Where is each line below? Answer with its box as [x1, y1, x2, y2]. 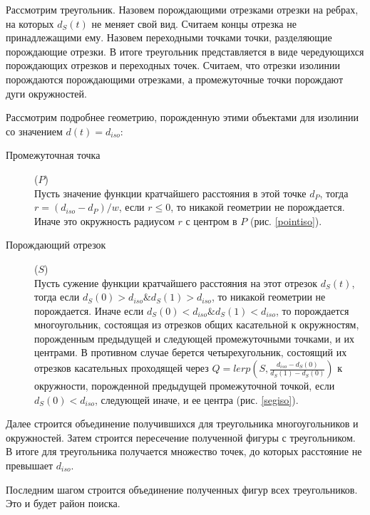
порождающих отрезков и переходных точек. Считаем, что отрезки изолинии [6, 58, 340, 73]
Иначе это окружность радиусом [34, 213, 175, 228]
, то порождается [275, 303, 349, 318]
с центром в [185, 213, 237, 228]
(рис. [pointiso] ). [250, 213, 322, 228]
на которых [6, 16, 54, 31]
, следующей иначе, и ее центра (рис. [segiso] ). [95, 392, 299, 407]
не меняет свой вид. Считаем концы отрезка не [91, 16, 297, 31]
